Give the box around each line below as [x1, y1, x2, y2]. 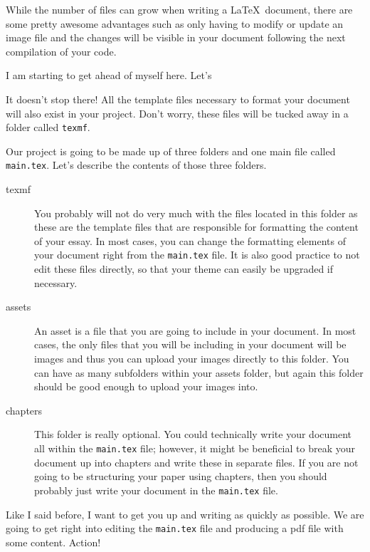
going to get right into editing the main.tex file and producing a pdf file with [6, 521, 344, 536]
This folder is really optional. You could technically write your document [34, 427, 352, 442]
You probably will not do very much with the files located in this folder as [34, 205, 358, 220]
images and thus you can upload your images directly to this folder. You [34, 351, 349, 366]
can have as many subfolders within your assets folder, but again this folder [34, 365, 364, 380]
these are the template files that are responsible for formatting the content [34, 219, 359, 234]
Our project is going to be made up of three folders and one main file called [6, 143, 336, 158]
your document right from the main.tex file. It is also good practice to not [34, 247, 360, 262]
